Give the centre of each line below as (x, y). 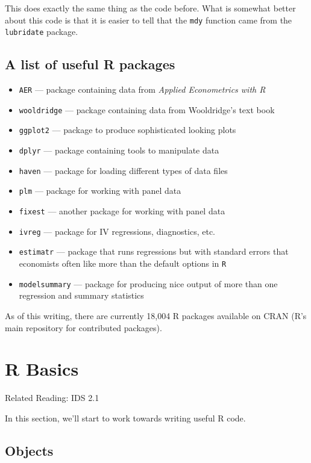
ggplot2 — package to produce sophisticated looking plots (127, 130)
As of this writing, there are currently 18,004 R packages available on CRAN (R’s (156, 315)
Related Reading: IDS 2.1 (52, 398)
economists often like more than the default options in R (123, 263)
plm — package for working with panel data (100, 191)
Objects (29, 450)
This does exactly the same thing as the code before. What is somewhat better (150, 8)
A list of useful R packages (90, 64)
